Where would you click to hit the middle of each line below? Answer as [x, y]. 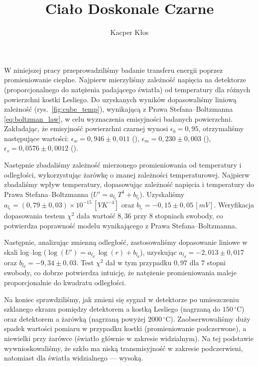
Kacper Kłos [129, 32]
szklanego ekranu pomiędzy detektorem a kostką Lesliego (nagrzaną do [112, 309]
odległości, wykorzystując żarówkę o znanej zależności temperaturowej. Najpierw [127, 174]
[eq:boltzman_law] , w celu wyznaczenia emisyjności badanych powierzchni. [118, 118]
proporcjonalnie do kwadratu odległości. [65, 282]
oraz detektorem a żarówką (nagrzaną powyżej [75, 318]
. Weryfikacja [234, 204]
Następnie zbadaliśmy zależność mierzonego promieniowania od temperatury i [123, 165]
